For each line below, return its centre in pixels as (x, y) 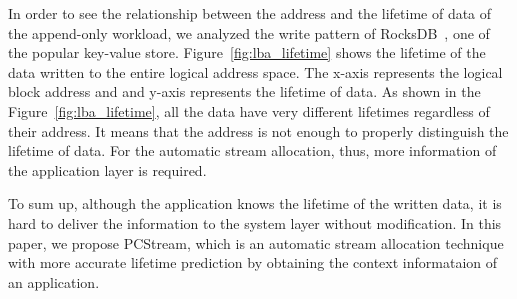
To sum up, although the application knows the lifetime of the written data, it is (255, 203)
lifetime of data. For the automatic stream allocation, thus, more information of (252, 150)
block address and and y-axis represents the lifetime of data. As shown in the (244, 91)
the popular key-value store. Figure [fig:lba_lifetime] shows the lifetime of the (247, 52)
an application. (54, 281)
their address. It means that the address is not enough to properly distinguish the (258, 130)
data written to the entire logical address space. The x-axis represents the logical (255, 71)
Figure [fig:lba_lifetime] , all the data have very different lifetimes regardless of (249, 110)
